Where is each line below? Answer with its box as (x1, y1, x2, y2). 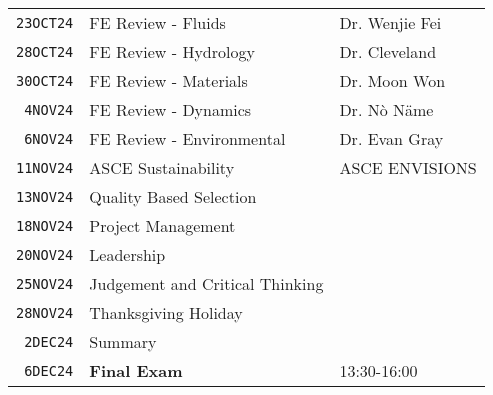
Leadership (89, 243, 166, 266)
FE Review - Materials (89, 69, 248, 92)
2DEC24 (24, 333, 74, 350)
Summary (89, 330, 157, 353)
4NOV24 (24, 101, 74, 118)
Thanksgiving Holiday (89, 301, 243, 324)
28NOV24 (16, 304, 74, 321)
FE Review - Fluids (89, 11, 226, 34)
